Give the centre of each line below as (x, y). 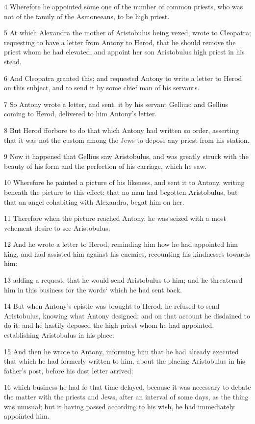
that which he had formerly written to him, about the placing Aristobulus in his (125, 361)
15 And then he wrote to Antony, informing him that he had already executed (121, 351)
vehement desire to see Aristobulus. (57, 227)
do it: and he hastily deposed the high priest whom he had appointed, (109, 325)
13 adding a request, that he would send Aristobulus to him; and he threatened (123, 280)
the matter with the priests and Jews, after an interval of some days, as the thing (126, 397)
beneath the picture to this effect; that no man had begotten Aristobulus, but (121, 192)
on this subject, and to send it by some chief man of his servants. (102, 88)
